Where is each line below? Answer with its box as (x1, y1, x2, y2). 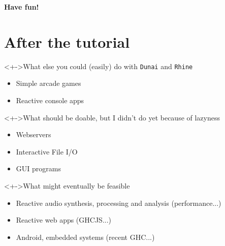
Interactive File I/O (16, 146, 78, 157)
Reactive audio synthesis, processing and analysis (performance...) (16, 197, 221, 208)
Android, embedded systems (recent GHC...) (16, 231, 155, 242)
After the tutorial (4, 31, 130, 52)
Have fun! (4, 2, 39, 12)
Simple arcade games (16, 78, 81, 88)
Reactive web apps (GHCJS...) (16, 214, 112, 225)
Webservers (16, 129, 51, 140)
